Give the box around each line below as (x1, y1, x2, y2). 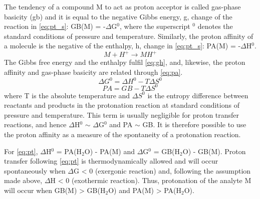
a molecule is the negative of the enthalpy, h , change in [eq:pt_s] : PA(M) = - (4, 40, 241, 51)
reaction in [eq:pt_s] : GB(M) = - (4, 21, 106, 31)
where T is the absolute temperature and (4, 90, 130, 100)
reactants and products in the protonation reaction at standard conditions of (4, 100, 239, 110)
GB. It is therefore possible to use (142, 119, 246, 130)
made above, (4, 175, 43, 186)
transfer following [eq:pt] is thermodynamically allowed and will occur (4, 156, 218, 166)
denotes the (197, 21, 233, 31)
